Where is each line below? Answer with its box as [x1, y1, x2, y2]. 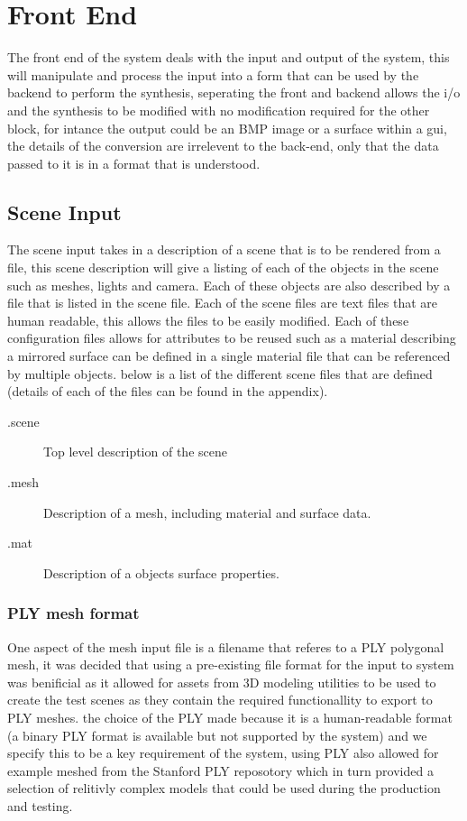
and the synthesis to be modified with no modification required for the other [7, 100, 430, 119]
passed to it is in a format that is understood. [7, 153, 261, 172]
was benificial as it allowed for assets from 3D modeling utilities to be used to [7, 672, 436, 691]
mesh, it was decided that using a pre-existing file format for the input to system [7, 655, 454, 674]
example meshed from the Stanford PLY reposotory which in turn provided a [7, 761, 434, 779]
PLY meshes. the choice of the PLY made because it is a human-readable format [7, 707, 453, 726]
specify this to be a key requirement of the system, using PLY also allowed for [7, 743, 439, 762]
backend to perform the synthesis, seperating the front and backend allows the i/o [7, 83, 461, 102]
